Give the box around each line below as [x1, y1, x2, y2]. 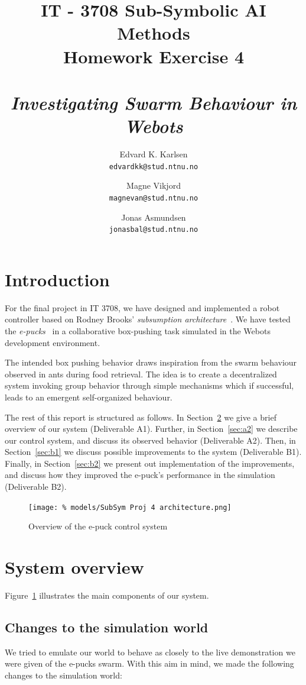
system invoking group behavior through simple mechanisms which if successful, [5, 379, 294, 392]
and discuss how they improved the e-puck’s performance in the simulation [5, 468, 275, 481]
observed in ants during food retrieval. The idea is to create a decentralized [5, 367, 277, 380]
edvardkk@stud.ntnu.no [109, 162, 198, 171]
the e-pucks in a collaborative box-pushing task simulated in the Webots [5, 324, 271, 337]
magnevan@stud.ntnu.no [109, 193, 198, 202]
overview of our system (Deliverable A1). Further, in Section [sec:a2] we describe [5, 422, 298, 435]
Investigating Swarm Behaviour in [10, 90, 297, 115]
